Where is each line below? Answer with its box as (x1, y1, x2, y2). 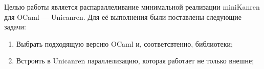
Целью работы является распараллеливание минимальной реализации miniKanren (4, 2, 260, 12)
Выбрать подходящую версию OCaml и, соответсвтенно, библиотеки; (16, 38, 233, 49)
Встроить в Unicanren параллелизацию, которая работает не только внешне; (16, 55, 254, 66)
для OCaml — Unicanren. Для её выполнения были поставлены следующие (4, 11, 241, 22)
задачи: (4, 21, 26, 32)
